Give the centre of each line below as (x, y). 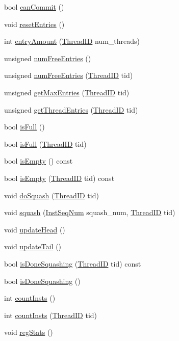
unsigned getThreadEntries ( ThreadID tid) (71, 109)
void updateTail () (33, 246)
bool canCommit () (34, 7)
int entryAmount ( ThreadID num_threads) (72, 41)
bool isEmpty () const (39, 161)
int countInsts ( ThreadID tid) (51, 315)
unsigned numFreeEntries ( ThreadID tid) (69, 75)
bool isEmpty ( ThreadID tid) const (59, 178)
